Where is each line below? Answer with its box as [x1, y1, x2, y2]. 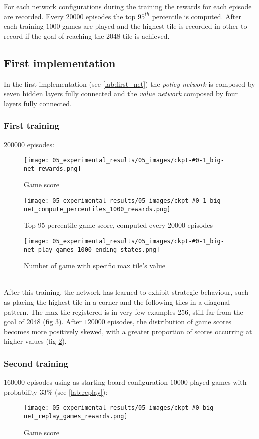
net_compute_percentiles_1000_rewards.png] [24, 205, 171, 213]
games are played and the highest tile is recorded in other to [62, 21, 247, 31]
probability [4, 386, 37, 397]
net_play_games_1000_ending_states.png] [24, 246, 160, 253]
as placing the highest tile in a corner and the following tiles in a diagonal [4, 297, 230, 307]
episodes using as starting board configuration [27, 377, 168, 387]
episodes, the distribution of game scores [107, 316, 232, 327]
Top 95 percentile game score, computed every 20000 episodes [24, 220, 213, 230]
